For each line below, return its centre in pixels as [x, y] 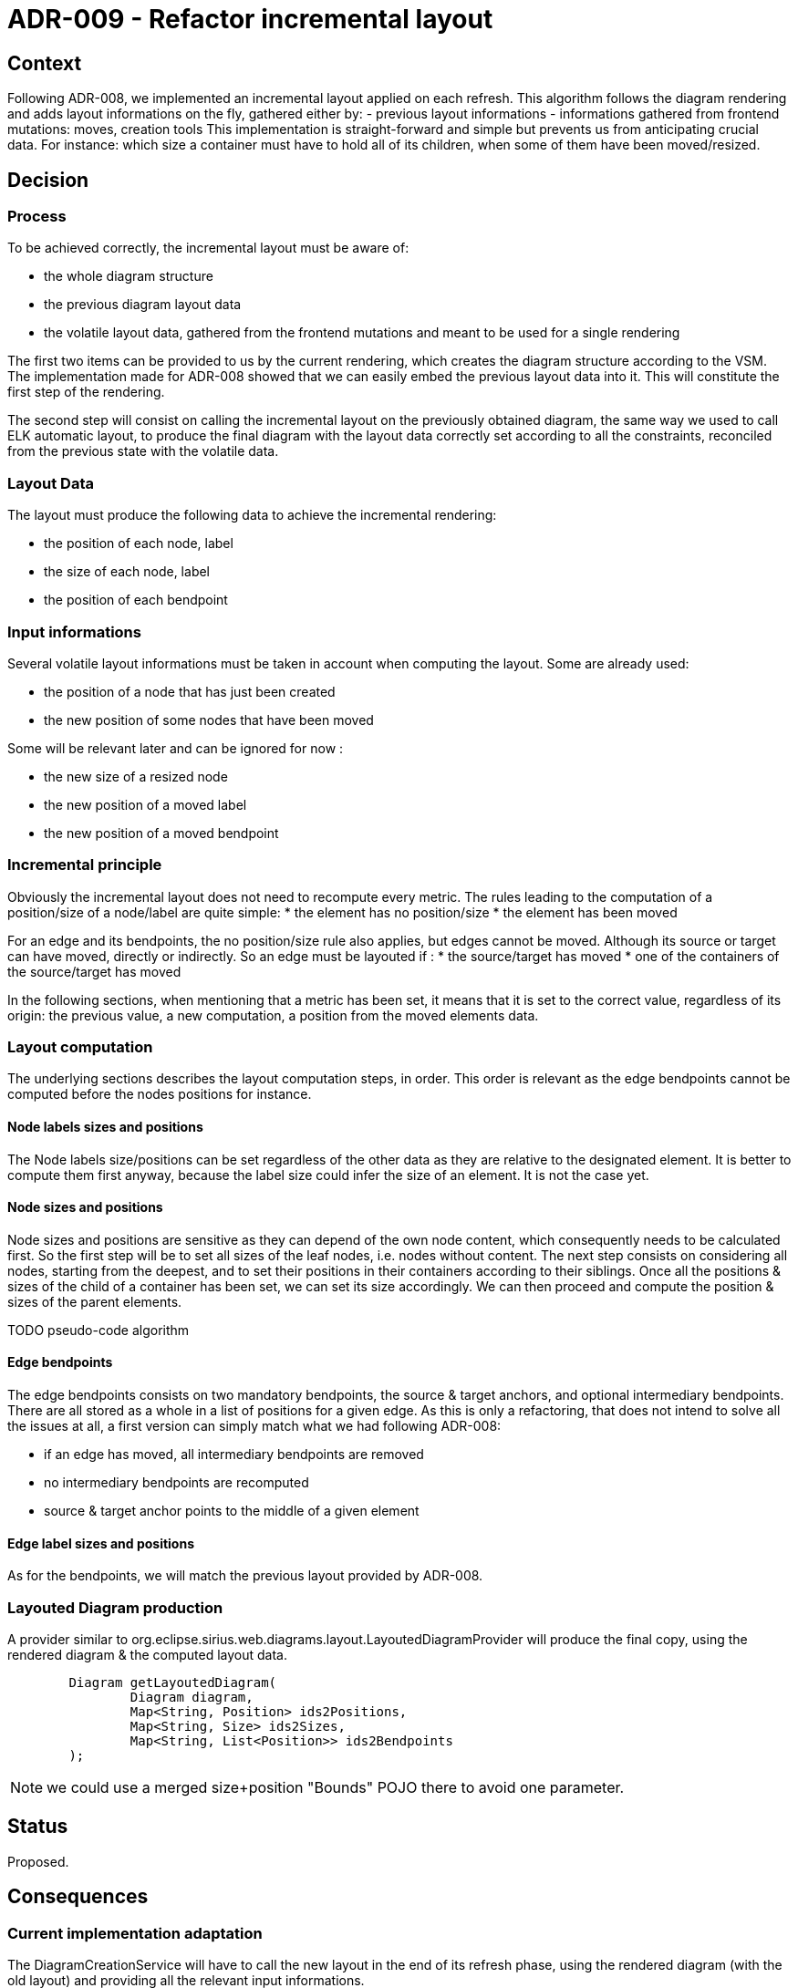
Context [45, 63]
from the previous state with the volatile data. [143, 451]
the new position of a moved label [145, 804]
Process [37, 217]
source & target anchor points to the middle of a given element [232, 1511]
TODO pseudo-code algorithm [98, 1330]
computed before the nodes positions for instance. [160, 1094]
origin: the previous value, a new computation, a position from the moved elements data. [273, 1015]
